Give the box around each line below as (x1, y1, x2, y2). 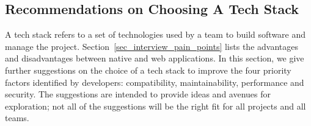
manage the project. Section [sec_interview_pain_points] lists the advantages (5, 40, 298, 52)
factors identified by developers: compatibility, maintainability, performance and (5, 75, 304, 88)
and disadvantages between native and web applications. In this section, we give (5, 52, 304, 65)
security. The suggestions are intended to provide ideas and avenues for (5, 88, 271, 100)
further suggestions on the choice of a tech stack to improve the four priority (5, 63, 291, 76)
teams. (5, 111, 29, 124)
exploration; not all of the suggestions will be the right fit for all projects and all (5, 99, 306, 112)
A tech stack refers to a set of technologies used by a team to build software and (5, 28, 306, 41)
